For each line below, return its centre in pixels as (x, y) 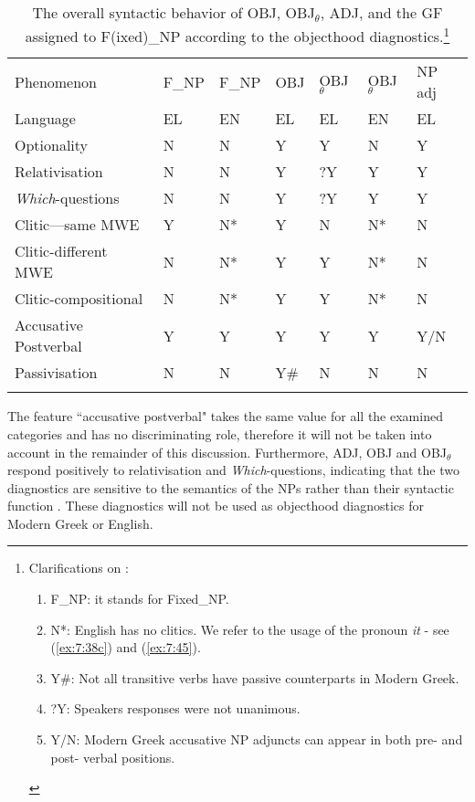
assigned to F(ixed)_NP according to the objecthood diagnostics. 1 (237, 35)
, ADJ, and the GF (381, 12)
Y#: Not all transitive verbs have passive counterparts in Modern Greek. (255, 677)
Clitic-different (61, 251)
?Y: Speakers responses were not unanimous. (175, 708)
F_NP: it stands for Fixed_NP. (140, 599)
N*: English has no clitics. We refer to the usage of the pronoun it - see (250, 629)
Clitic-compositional (79, 299)
